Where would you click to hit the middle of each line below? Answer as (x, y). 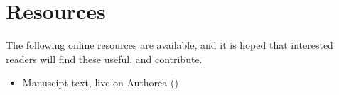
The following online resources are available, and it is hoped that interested (169, 45)
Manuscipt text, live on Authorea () (100, 83)
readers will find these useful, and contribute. (104, 58)
